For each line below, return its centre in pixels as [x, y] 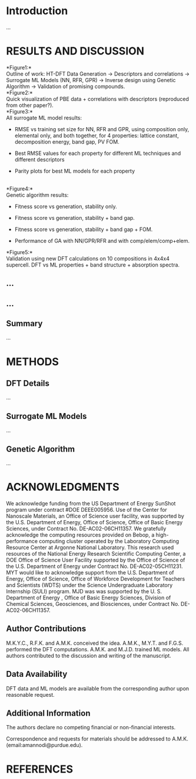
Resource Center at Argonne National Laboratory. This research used [90, 547]
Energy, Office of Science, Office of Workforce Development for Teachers [96, 579]
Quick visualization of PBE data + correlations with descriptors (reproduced [98, 99]
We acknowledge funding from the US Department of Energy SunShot [91, 504]
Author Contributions [46, 629]
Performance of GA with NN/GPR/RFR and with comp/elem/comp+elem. [102, 241]
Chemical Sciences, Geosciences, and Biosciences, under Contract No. [93, 604]
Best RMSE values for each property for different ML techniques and [98, 153]
